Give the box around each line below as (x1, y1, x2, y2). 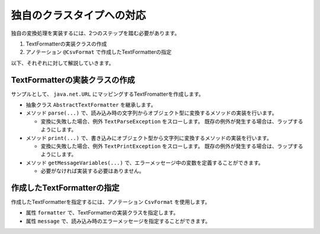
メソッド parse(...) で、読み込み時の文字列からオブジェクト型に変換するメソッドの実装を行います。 (25, 109, 278, 116)
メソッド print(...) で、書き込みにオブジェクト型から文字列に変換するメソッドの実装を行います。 (25, 134, 273, 141)
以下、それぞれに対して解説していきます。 (11, 59, 114, 66)
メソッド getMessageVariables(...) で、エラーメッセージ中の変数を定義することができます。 (25, 159, 264, 166)
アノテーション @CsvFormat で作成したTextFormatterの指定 (25, 48, 172, 56)
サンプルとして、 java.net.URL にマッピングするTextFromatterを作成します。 (11, 90, 204, 97)
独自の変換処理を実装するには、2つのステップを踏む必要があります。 (11, 30, 180, 37)
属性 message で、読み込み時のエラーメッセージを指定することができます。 (25, 217, 211, 225)
